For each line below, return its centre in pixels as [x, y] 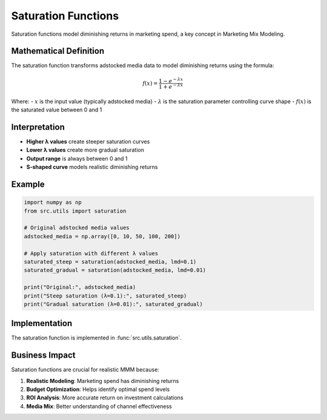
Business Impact [43, 355]
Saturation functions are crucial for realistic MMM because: [85, 370]
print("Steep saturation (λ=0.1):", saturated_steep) [105, 296]
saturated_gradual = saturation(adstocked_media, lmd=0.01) [115, 270]
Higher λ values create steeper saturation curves [88, 142]
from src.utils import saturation [75, 211]
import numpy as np [53, 202]
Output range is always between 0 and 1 [77, 158]
